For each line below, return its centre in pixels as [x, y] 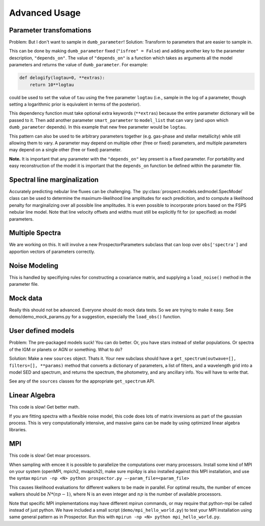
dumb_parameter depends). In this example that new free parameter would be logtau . [98, 127]
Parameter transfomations [50, 30]
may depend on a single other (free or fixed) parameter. [66, 150]
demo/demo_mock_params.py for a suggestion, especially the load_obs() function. [95, 317]
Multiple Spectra [35, 233]
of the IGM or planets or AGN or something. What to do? [66, 349]
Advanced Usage [45, 13]
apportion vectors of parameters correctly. [52, 251]
